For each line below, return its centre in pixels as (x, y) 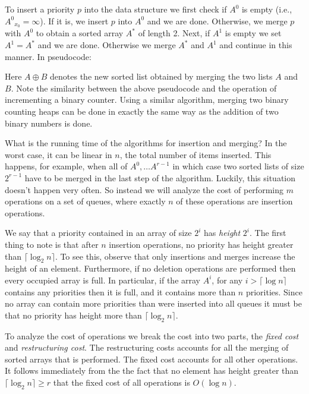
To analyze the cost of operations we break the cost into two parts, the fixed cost (152, 335)
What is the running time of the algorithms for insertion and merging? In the (146, 143)
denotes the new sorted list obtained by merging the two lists (161, 76)
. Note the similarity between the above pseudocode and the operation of (144, 88)
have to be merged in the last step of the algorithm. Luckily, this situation (160, 177)
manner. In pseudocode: (48, 56)
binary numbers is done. (49, 123)
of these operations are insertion (234, 201)
